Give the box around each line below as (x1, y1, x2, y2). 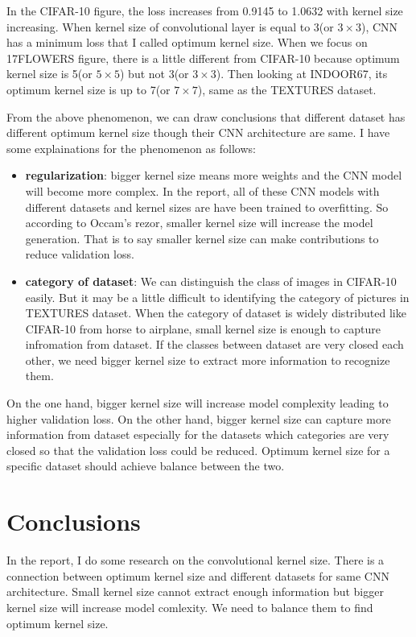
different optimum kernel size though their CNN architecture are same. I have (6, 124, 390, 141)
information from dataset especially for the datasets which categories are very (6, 426, 389, 443)
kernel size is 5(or (6, 65, 93, 82)
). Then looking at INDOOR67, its (216, 65, 388, 82)
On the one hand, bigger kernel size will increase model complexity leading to (6, 395, 389, 412)
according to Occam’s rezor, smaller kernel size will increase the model (25, 214, 373, 231)
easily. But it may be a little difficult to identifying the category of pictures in (25, 288, 410, 305)
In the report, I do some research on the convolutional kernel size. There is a (6, 552, 385, 569)
